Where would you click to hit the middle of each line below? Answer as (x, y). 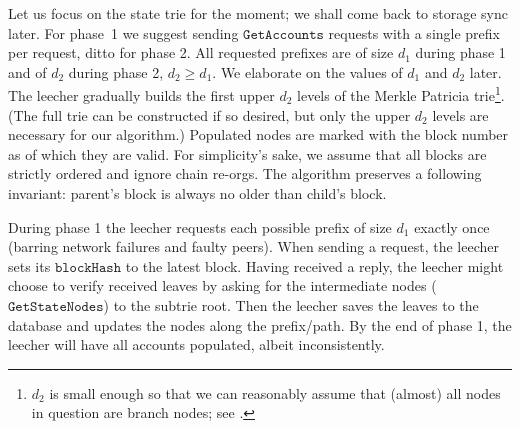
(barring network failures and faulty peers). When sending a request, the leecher (253, 246)
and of (27, 71)
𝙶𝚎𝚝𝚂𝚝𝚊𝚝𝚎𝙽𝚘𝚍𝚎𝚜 (56, 306)
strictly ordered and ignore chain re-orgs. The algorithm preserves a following (245, 173)
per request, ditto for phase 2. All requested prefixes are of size (201, 52)
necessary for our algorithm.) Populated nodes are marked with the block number (258, 134)
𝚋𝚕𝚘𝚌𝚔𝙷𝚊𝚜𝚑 (88, 267)
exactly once (452, 226)
